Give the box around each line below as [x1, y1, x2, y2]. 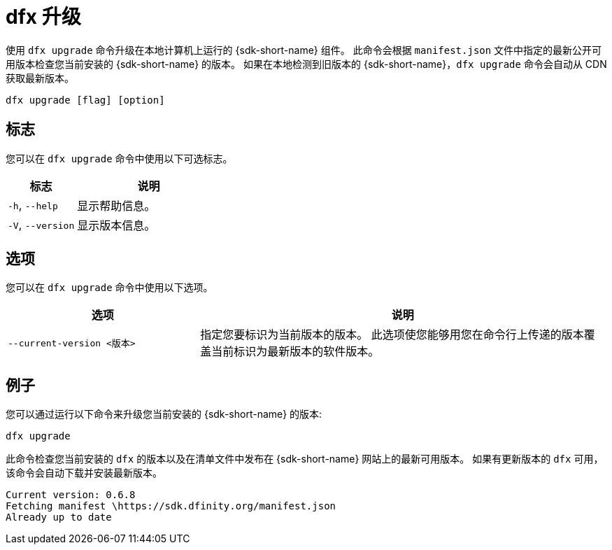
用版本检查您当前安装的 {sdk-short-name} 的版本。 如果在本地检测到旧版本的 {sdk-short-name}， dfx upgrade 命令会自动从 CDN [6, 57, 607, 70]
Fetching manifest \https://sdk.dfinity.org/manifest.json [6, 500, 336, 512]
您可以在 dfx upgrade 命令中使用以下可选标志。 [6, 152, 233, 164]
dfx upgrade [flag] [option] [6, 94, 165, 106]
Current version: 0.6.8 [6, 489, 136, 501]
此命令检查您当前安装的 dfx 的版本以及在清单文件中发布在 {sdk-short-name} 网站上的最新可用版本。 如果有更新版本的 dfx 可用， [6, 453, 604, 465]
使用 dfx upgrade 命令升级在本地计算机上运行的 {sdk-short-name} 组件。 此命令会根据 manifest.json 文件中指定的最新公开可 [6, 43, 602, 56]
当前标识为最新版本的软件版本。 [211, 344, 380, 359]
